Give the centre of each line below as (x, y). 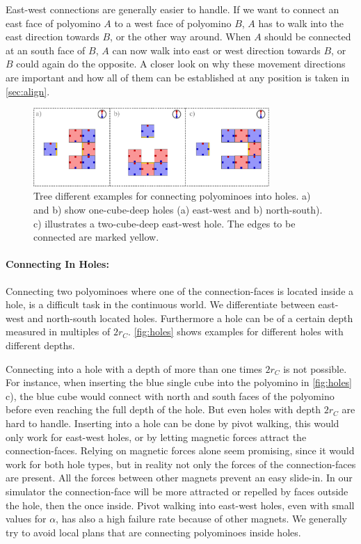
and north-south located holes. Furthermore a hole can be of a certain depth (190, 318)
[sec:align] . (28, 91)
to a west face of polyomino (173, 23)
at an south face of (46, 50)
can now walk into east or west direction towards (216, 50)
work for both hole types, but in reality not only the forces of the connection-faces (181, 464)
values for (26, 519)
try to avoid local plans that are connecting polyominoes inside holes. (153, 532)
